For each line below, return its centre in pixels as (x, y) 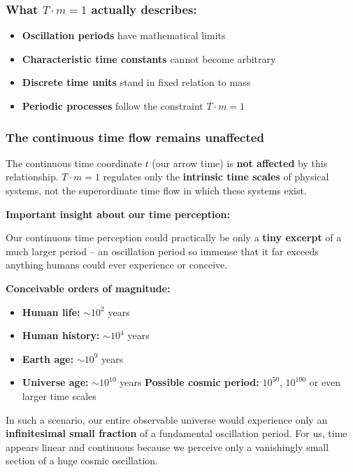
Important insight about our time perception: (118, 214)
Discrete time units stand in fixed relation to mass (136, 82)
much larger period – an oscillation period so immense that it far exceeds (162, 251)
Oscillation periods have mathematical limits (124, 35)
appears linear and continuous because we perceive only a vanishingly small (167, 446)
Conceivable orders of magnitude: (88, 288)
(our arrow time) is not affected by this (240, 163)
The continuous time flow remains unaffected (135, 137)
